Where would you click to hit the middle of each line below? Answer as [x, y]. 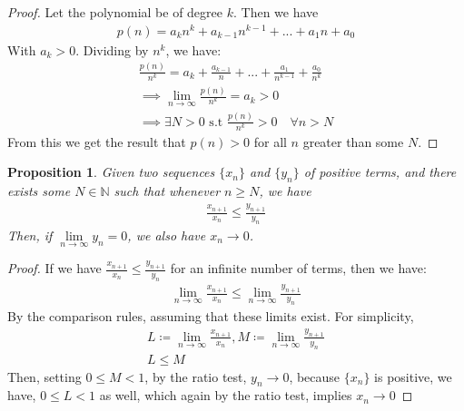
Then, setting [44, 376]
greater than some [353, 141]
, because [315, 376]
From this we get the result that [97, 141]
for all [270, 141]
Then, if [30, 235]
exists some [39, 191]
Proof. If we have [54, 268]
